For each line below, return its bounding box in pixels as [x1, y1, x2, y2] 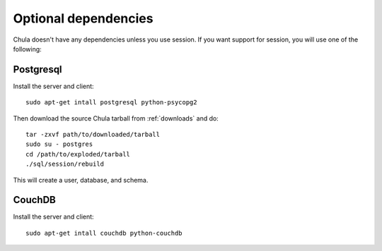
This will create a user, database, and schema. [13, 176, 149, 184]
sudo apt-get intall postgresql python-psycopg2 [25, 99, 197, 106]
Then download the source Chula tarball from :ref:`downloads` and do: [13, 114, 219, 123]
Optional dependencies [13, 11, 154, 26]
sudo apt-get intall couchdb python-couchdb [25, 229, 183, 237]
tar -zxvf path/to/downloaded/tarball [25, 130, 161, 139]
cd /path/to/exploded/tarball [25, 150, 131, 158]
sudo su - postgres [25, 140, 93, 148]
